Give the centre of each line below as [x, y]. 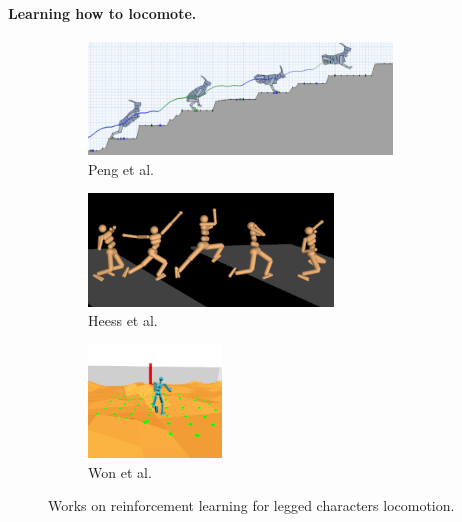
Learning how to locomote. [102, 12]
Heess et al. [123, 320]
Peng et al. [121, 168]
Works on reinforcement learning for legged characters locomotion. [251, 505]
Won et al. [120, 471]
